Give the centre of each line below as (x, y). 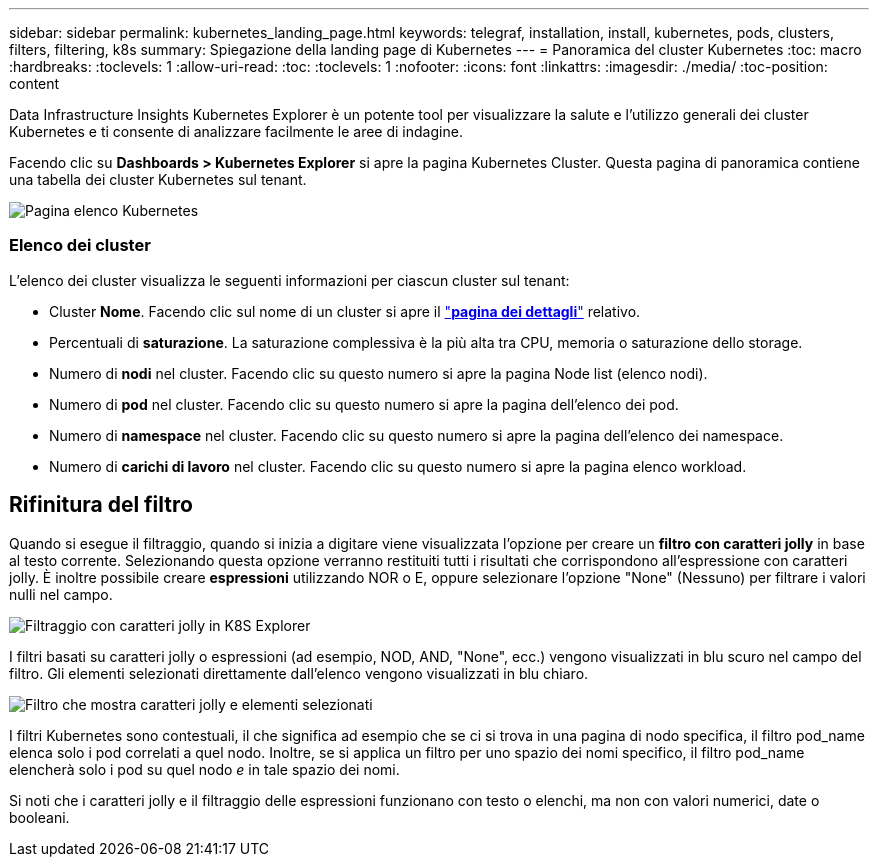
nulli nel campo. (61, 594)
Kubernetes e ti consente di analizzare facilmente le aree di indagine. (236, 131)
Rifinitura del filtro (101, 505)
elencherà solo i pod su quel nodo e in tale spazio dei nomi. (204, 769)
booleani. (39, 817)
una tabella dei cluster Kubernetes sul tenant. (158, 179)
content (34, 83)
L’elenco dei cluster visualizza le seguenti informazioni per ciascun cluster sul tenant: (289, 280)
